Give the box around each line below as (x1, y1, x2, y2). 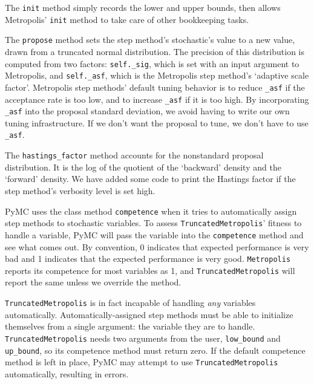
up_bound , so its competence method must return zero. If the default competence (5, 343, 306, 356)
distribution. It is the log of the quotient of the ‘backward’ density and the (5, 160, 281, 173)
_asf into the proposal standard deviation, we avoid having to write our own (5, 105, 290, 117)
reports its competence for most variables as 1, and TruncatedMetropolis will (5, 264, 295, 276)
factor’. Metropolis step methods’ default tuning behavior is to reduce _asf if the (5, 80, 305, 93)
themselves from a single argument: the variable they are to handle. (5, 320, 255, 333)
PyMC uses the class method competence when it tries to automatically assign (5, 204, 297, 217)
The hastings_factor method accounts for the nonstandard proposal (5, 149, 264, 161)
